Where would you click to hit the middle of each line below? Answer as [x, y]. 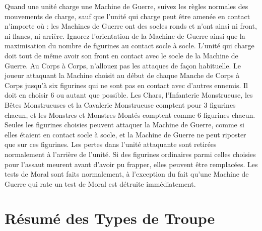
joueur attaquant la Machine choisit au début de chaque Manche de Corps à [122, 75]
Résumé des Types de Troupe [110, 218]
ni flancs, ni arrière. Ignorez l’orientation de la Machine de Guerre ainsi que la [125, 35]
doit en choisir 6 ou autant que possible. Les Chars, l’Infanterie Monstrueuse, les [129, 95]
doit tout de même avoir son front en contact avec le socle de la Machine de [121, 55]
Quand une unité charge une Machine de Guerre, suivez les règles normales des [126, 6]
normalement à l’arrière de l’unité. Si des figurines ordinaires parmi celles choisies [130, 154]
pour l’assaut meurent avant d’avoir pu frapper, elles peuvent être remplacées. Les [131, 164]
